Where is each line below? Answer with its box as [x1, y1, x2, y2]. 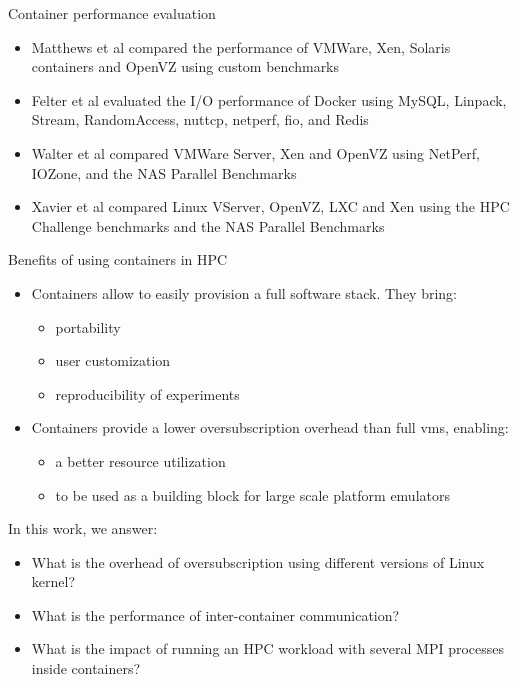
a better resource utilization [55, 450, 226, 471]
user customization [55, 350, 171, 371]
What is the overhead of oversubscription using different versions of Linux [31, 551, 485, 572]
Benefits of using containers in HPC [8, 249, 228, 270]
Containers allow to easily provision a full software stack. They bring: [31, 282, 458, 303]
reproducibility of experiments [55, 383, 240, 404]
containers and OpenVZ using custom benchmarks [31, 56, 340, 77]
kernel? [31, 571, 76, 592]
